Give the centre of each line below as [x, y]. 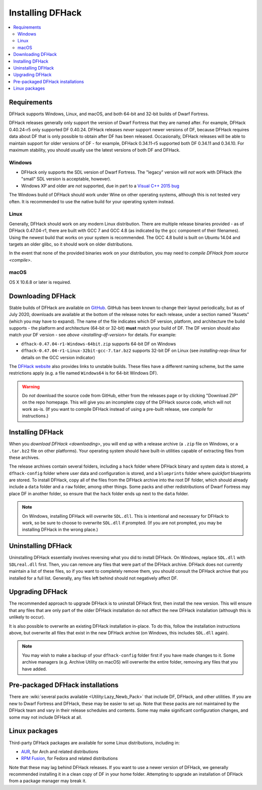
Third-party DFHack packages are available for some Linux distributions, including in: [94, 743]
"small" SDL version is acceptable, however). [66, 179]
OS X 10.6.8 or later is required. [40, 282]
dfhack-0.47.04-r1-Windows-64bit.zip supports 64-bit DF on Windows [98, 344]
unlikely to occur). [27, 617]
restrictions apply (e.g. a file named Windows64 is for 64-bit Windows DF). [83, 373]
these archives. [24, 457]
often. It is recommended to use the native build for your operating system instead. [92, 201]
